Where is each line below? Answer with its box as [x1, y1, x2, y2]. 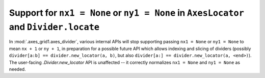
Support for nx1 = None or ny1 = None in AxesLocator [9, 7, 244, 18]
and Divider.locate [9, 21, 100, 32]
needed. [9, 66, 26, 72]
